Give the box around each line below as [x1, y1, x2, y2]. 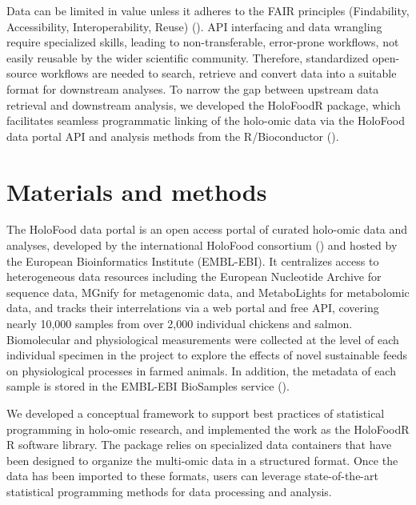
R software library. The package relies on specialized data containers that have [6, 436, 392, 453]
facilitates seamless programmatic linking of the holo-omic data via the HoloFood [6, 112, 405, 129]
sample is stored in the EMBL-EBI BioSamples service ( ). [6, 378, 290, 395]
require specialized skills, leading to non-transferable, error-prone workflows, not [6, 34, 399, 50]
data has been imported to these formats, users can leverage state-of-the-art [6, 467, 378, 484]
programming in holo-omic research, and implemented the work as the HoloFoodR [6, 420, 410, 437]
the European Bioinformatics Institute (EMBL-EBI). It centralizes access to [6, 252, 379, 269]
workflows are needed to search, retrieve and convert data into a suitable [40, 65, 397, 82]
